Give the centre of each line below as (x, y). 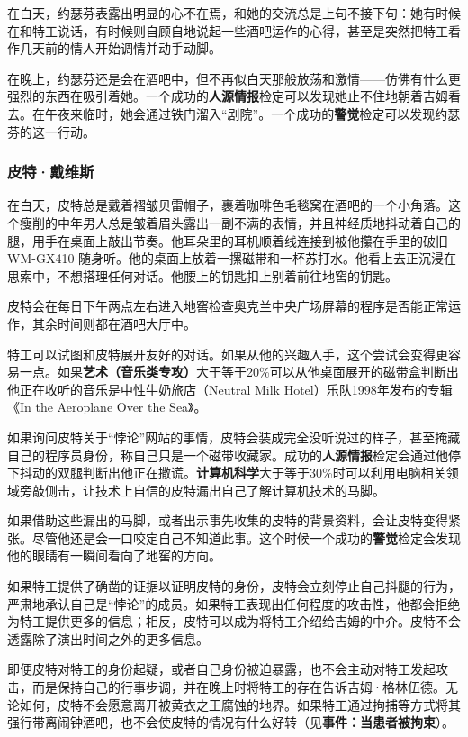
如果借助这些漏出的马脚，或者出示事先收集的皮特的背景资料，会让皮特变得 (228, 520)
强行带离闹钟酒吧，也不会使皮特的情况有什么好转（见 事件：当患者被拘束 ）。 (231, 722)
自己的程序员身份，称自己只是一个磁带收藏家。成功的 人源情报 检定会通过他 (228, 455)
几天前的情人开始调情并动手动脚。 (120, 48)
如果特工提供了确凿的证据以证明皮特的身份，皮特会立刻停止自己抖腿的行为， (234, 586)
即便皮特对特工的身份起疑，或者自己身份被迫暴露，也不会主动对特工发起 (221, 669)
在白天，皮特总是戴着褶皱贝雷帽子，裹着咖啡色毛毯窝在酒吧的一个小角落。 (228, 205)
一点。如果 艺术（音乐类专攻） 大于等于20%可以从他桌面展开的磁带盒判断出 (239, 372)
